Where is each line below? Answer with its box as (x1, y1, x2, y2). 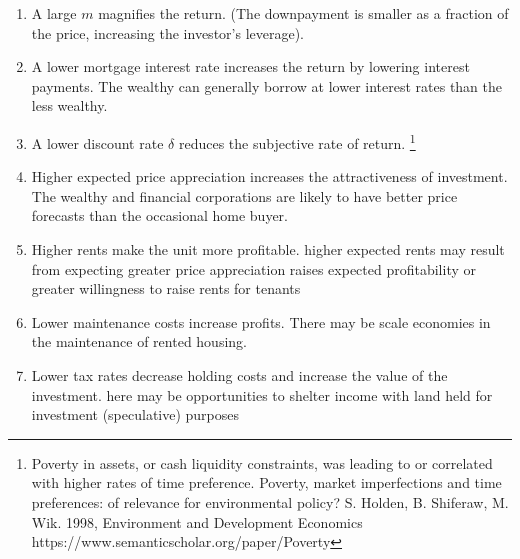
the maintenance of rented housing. (31, 331, 247, 352)
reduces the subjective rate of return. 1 (178, 129, 416, 153)
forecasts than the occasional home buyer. (31, 205, 288, 226)
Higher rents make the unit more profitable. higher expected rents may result (31, 239, 505, 259)
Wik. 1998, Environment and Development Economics (31, 511, 363, 532)
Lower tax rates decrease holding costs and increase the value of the (31, 364, 448, 385)
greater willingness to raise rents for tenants (31, 278, 301, 299)
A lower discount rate (31, 132, 164, 153)
